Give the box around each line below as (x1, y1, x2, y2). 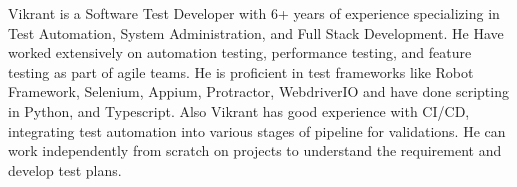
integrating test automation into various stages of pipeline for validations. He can (8, 120, 506, 141)
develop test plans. (8, 159, 122, 180)
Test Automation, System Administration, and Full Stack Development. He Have (8, 22, 504, 43)
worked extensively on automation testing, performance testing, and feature (8, 42, 472, 63)
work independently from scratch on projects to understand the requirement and (8, 140, 502, 161)
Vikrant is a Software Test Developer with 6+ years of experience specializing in (8, 3, 500, 23)
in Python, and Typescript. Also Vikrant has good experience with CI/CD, (8, 100, 470, 121)
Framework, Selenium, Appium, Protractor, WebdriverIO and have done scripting (8, 81, 509, 102)
